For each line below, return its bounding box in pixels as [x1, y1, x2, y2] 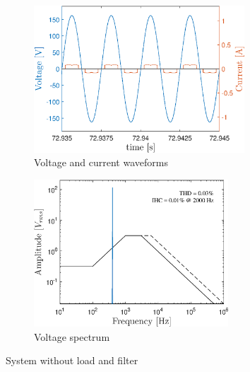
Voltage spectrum [34, 329, 110, 344]
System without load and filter [6, 353, 138, 368]
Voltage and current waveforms [34, 155, 168, 170]
